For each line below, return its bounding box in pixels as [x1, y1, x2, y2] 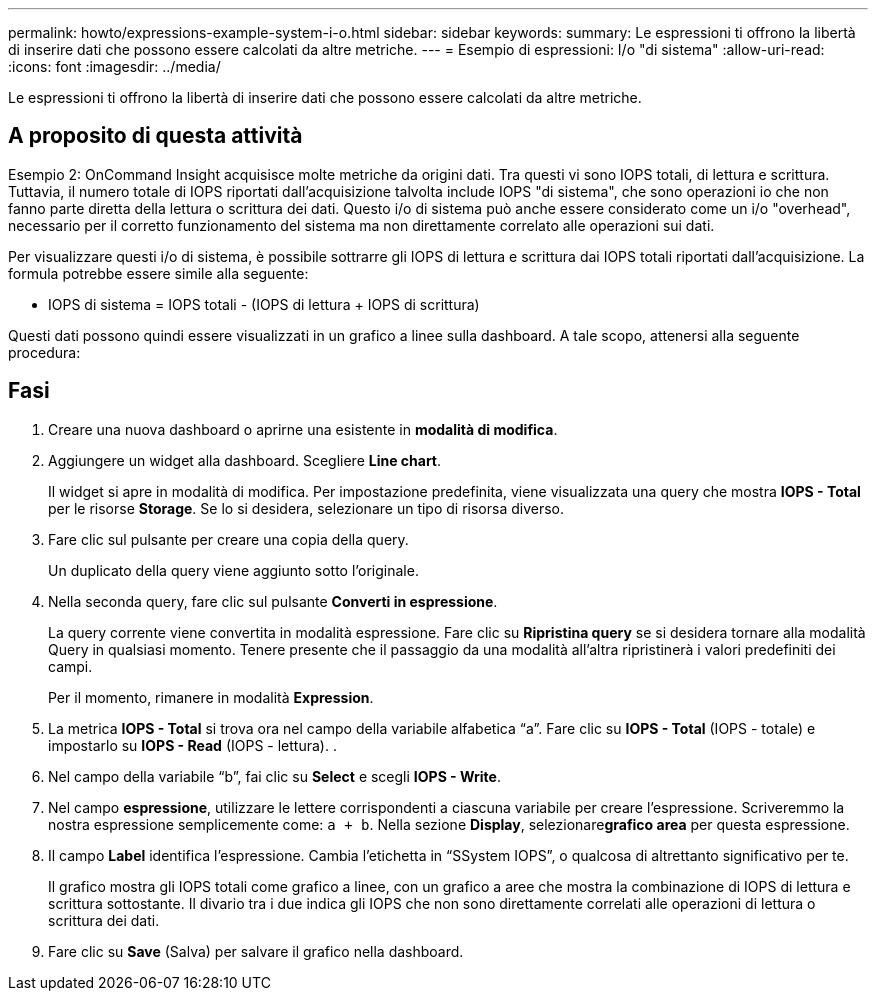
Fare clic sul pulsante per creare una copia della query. [48, 530, 409, 548]
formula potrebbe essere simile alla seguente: [8, 264, 309, 282]
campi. [48, 657, 93, 675]
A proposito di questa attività [8, 123, 303, 149]
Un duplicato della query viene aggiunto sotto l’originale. [48, 561, 419, 579]
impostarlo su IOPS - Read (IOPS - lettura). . [48, 736, 337, 754]
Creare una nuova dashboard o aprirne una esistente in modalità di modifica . [48, 420, 558, 438]
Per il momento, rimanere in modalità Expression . [48, 688, 374, 706]
